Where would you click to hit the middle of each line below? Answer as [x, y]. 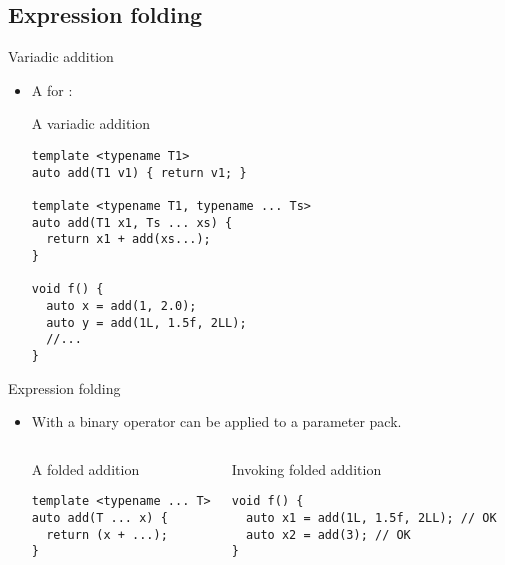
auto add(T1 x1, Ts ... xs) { [132, 222]
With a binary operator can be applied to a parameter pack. [216, 421]
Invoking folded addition [306, 468]
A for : [52, 89]
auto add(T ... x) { [99, 517]
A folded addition [85, 468]
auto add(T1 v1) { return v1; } [139, 172]
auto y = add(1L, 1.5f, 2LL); [146, 322]
